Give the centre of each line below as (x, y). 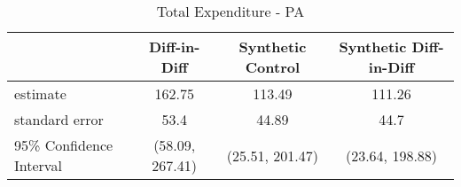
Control (273, 67)
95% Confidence (64, 145)
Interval (38, 165)
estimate (40, 93)
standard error (59, 119)
